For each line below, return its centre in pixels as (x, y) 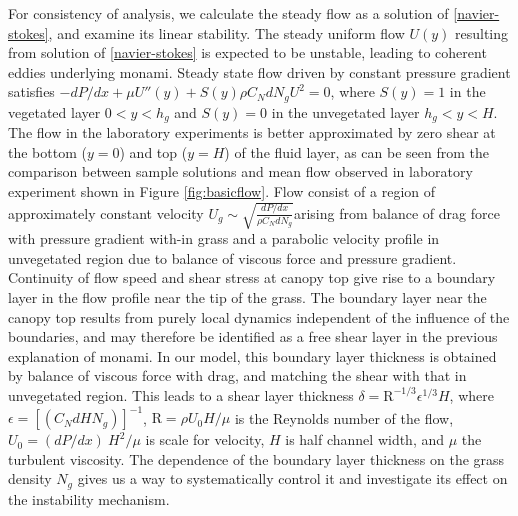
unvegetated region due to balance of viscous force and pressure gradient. (232, 257)
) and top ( (153, 151)
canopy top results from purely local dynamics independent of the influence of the (259, 316)
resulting (481, 32)
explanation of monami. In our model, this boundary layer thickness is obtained (252, 355)
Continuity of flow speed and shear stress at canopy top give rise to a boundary (252, 277)
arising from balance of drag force (396, 212)
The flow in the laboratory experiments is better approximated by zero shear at (252, 132)
